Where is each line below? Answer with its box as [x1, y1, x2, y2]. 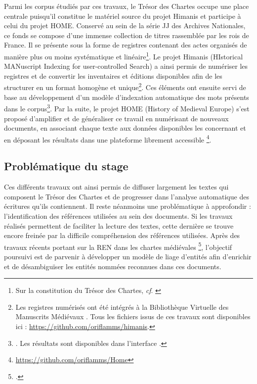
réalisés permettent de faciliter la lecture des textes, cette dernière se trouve [4, 220, 234, 231]
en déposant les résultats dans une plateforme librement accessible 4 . [4, 133, 212, 144]
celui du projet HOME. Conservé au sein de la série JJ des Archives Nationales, [4, 20, 246, 31]
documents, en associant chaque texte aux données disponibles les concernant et [4, 123, 246, 133]
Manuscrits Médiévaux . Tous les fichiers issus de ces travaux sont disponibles [15, 311, 251, 322]
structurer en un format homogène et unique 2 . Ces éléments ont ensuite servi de [4, 81, 246, 93]
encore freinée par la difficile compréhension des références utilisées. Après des [4, 230, 240, 240]
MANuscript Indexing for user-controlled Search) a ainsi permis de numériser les [4, 61, 248, 71]
